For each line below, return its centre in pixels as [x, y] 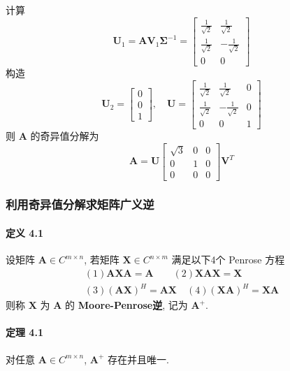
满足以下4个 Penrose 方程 [228, 260]
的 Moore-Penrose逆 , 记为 [126, 305]
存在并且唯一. [138, 359]
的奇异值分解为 [65, 136]
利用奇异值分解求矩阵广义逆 [80, 204]
